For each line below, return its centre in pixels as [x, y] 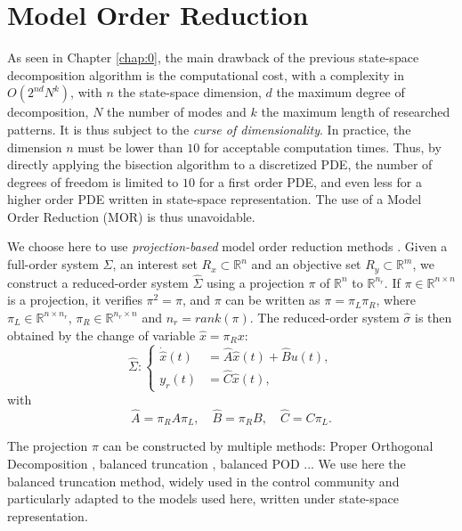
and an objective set [306, 264]
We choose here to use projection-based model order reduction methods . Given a [227, 246]
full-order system [53, 264]
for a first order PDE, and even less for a [310, 181]
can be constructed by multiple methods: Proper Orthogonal [268, 446]
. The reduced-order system [324, 317]
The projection [48, 446]
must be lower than [130, 147]
